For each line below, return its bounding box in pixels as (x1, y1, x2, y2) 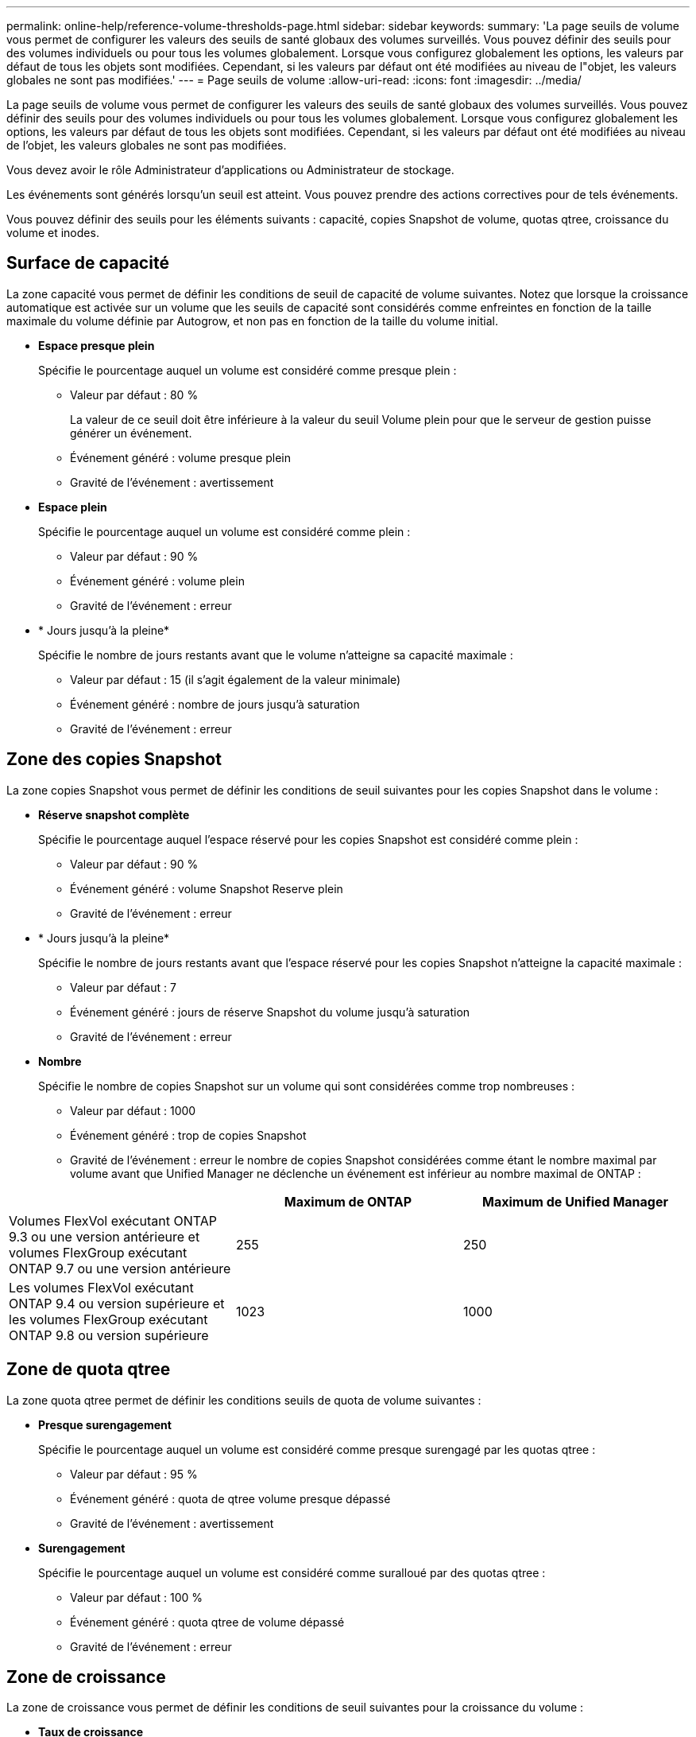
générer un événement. (70, 426, 192, 440)
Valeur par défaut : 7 (70, 980, 176, 994)
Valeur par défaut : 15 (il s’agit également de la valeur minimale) (70, 672, 401, 686)
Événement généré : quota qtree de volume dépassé (70, 1615, 345, 1629)
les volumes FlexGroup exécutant (9, 1311, 208, 1327)
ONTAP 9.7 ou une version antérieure (9, 1260, 231, 1277)
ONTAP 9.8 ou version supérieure (9, 1327, 209, 1343)
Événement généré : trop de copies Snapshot (70, 1128, 307, 1142)
